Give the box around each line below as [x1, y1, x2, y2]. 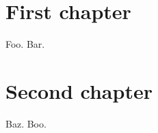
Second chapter [5, 76, 153, 104]
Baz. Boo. [5, 116, 47, 130]
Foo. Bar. [5, 37, 45, 51]
